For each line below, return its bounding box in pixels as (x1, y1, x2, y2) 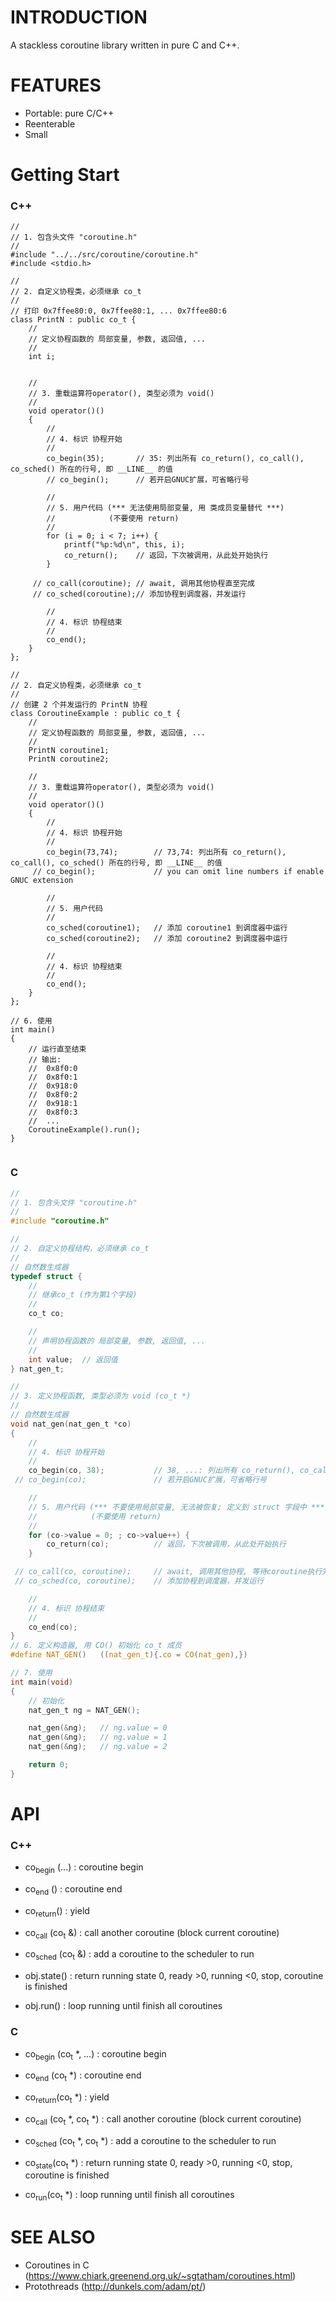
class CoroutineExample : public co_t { (10, 709, 182, 719)
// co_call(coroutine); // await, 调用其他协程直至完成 (32, 579, 255, 589)
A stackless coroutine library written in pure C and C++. (10, 39, 240, 51)
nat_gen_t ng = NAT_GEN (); (28, 1705, 141, 1715)
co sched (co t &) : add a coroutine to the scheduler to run (24, 1948, 255, 1963)
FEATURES (10, 74, 102, 97)
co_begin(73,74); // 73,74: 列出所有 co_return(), (46, 847, 287, 858)
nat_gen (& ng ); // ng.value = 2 (28, 1742, 168, 1752)
